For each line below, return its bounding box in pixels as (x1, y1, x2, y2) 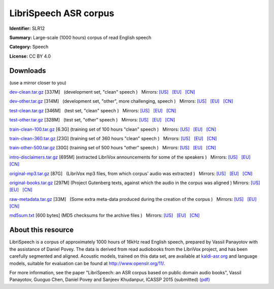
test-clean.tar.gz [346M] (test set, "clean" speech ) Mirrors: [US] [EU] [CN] (9, 107, 177, 113)
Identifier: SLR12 (9, 25, 45, 31)
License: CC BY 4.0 (9, 53, 51, 59)
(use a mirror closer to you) (9, 79, 67, 86)
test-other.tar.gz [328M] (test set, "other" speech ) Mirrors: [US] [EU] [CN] (9, 117, 175, 123)
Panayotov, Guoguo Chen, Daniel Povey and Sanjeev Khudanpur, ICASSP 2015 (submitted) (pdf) (9, 276, 210, 283)
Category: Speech (9, 44, 49, 50)
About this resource (9, 226, 74, 234)
